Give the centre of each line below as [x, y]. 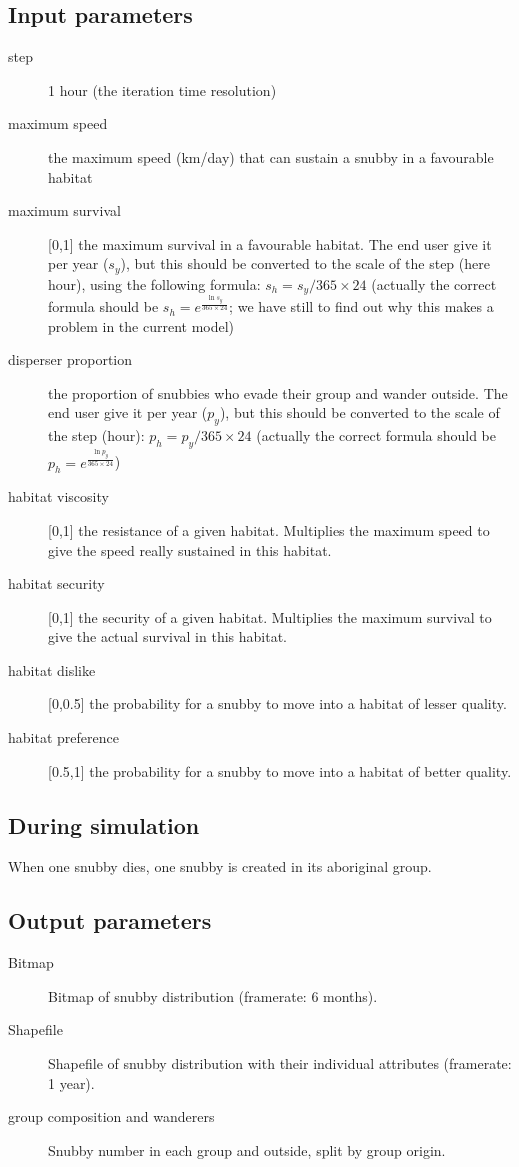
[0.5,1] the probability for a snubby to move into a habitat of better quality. [280, 770]
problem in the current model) [141, 325]
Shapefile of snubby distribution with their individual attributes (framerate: [280, 1063]
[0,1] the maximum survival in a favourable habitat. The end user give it [270, 243]
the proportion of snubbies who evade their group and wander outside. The [278, 392]
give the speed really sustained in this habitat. [190, 549]
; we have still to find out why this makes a [361, 306]
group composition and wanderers [111, 1116]
